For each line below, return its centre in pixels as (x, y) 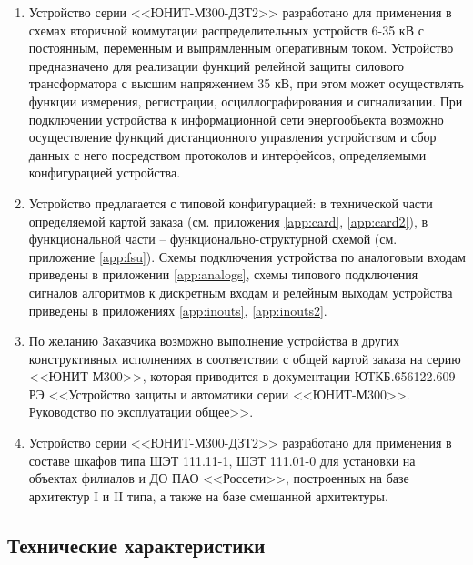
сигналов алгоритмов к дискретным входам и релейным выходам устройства (241, 292)
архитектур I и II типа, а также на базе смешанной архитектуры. (208, 495)
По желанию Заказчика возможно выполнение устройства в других (214, 341)
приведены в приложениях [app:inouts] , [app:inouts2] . (178, 310)
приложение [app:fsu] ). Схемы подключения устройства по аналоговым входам (247, 256)
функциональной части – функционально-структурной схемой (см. (213, 239)
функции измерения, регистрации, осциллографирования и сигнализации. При (246, 101)
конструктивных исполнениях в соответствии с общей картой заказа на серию (245, 358)
